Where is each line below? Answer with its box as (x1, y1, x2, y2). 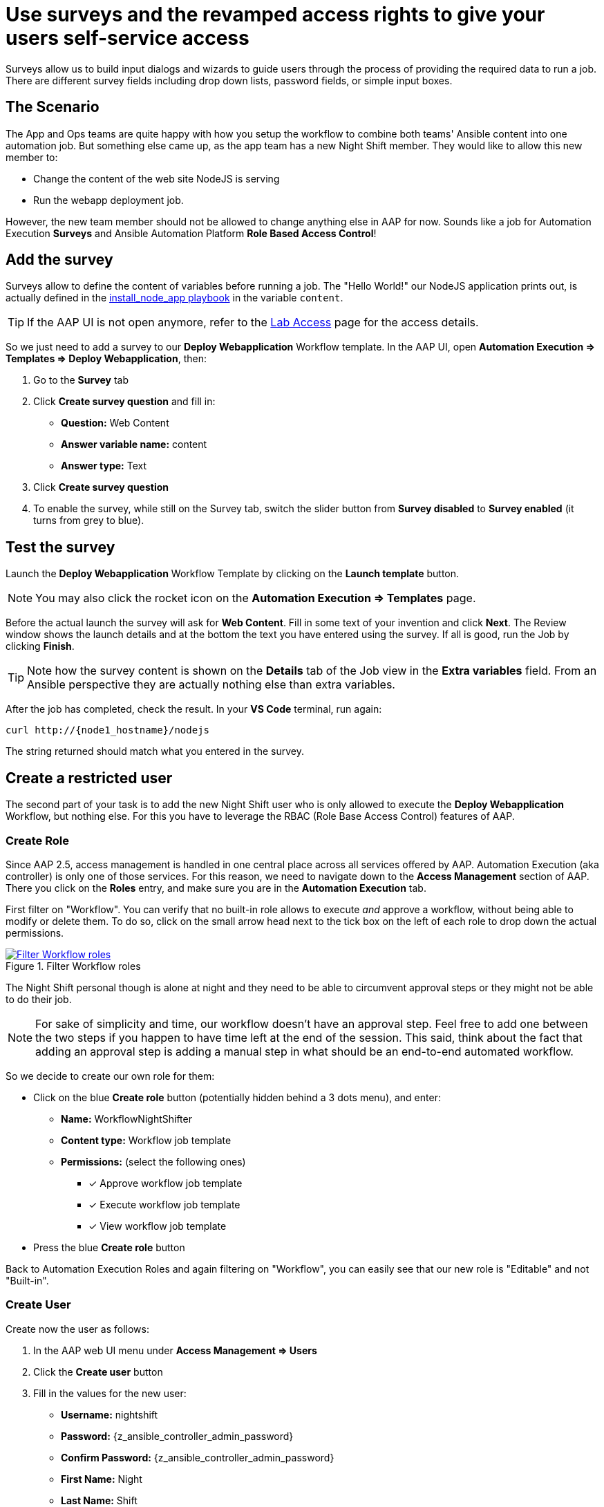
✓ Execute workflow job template (88, 1198, 240, 1210)
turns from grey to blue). (33, 514, 144, 527)
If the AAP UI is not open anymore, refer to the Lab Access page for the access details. (27, 315, 479, 330)
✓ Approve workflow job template (88, 1177, 243, 1189)
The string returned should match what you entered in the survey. (6, 745, 305, 758)
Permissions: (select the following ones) (61, 1155, 246, 1168)
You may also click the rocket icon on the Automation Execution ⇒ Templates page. (35, 591, 476, 606)
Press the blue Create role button (33, 1241, 185, 1253)
